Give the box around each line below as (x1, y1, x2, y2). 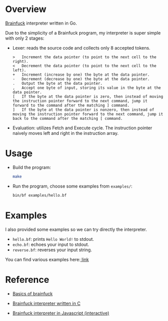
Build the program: (12, 164, 51, 170)
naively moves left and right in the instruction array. (12, 130, 119, 136)
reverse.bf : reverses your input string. (12, 247, 92, 253)
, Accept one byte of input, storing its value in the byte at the (12, 85, 161, 90)
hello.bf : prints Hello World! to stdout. (12, 236, 94, 242)
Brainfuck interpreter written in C (12, 300, 81, 306)
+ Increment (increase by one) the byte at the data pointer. (12, 72, 150, 77)
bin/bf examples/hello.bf (12, 193, 67, 198)
